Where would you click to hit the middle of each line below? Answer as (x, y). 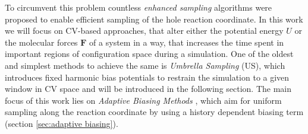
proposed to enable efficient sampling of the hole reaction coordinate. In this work (154, 19)
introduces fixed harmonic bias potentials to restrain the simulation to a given (147, 77)
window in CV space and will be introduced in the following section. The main (148, 89)
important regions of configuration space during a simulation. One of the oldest (149, 54)
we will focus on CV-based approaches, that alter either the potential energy (144, 31)
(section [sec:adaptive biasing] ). (62, 123)
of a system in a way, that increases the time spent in (187, 42)
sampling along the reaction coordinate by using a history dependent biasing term (154, 112)
